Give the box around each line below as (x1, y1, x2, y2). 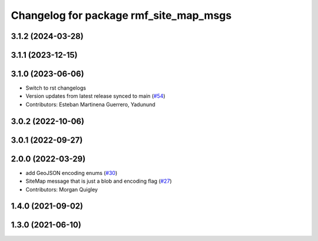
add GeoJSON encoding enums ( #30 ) (25, 169, 118, 176)
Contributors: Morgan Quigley (25, 186, 98, 193)
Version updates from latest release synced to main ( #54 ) (25, 93, 165, 100)
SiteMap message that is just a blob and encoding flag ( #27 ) (25, 177, 172, 185)
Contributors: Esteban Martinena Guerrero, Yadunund (25, 101, 155, 108)
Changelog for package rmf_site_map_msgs (11, 9, 232, 22)
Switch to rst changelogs (25, 84, 87, 91)
